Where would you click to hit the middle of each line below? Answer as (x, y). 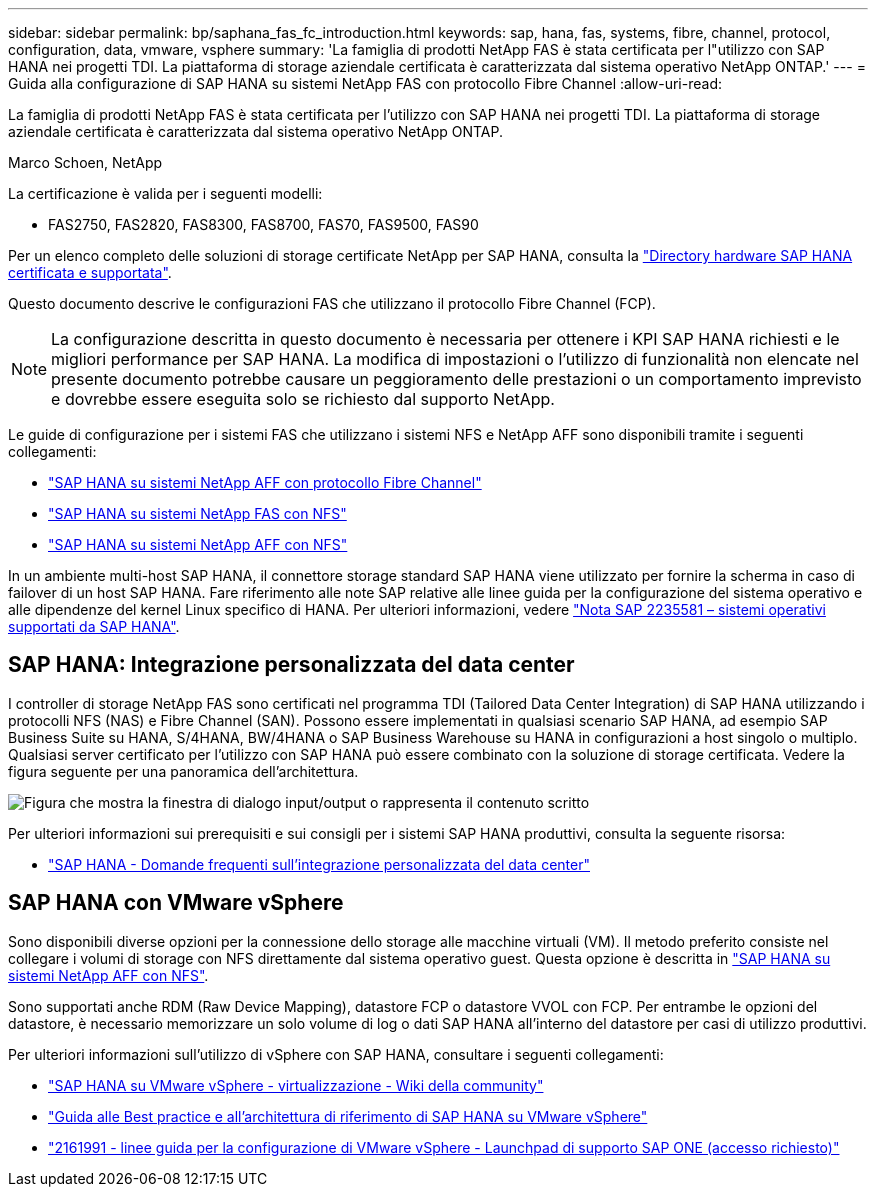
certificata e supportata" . (90, 272)
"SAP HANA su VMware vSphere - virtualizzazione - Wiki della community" (296, 1085)
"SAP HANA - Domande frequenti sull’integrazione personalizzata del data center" (319, 864)
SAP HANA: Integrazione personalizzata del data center (291, 665)
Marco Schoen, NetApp (85, 162)
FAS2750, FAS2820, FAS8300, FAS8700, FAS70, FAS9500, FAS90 (263, 224)
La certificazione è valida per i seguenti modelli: (165, 193)
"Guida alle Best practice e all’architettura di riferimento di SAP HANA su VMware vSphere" (348, 1116)
